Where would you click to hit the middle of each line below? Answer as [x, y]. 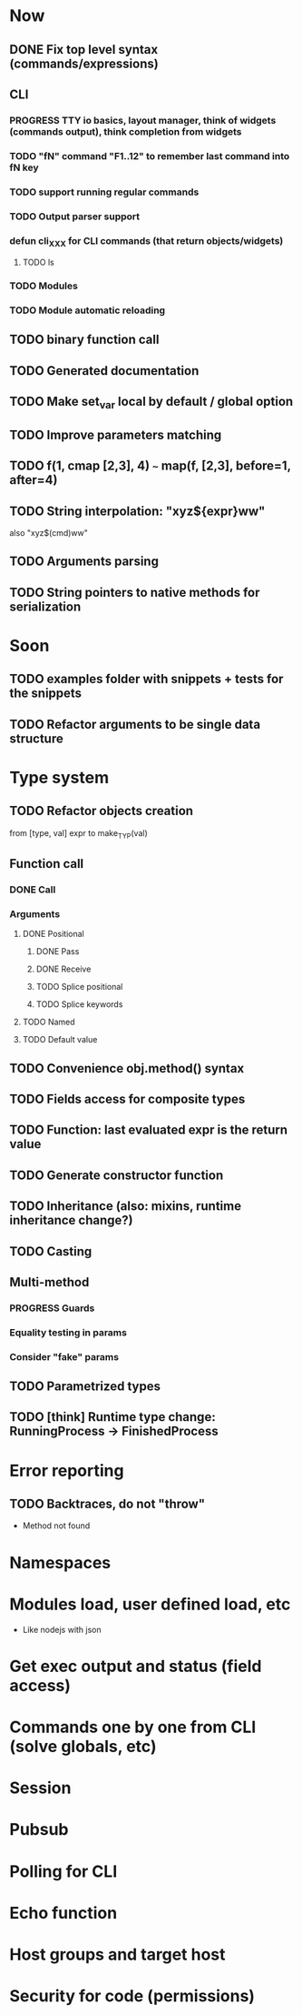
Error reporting [67, 1471]
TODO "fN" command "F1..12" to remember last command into [150, 156]
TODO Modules [44, 286]
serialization [45, 606]
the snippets [46, 694]
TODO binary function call [84, 340]
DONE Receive [63, 969]
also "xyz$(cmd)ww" [49, 533]
